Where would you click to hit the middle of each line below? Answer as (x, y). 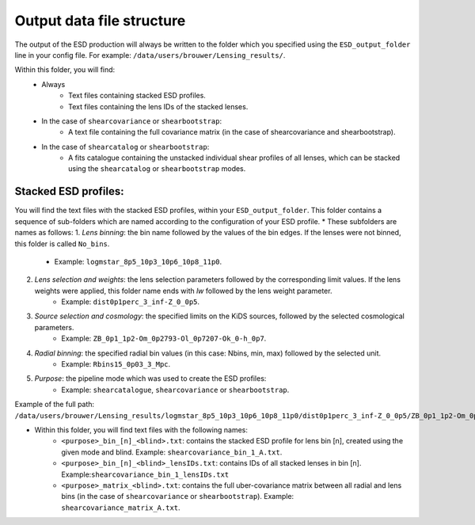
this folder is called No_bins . (62, 243)
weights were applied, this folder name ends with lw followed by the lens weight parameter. (183, 291)
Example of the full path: (55, 405)
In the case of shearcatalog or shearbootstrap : (125, 146)
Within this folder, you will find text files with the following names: (141, 430)
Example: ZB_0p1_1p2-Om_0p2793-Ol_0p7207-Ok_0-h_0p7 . (164, 339)
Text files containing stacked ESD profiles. (137, 96)
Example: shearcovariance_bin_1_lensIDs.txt (145, 474)
